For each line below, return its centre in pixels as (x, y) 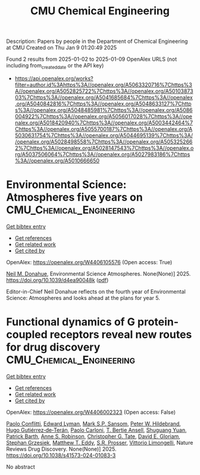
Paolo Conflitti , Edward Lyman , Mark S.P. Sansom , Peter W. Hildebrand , (94, 423)
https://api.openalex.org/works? (54, 78)
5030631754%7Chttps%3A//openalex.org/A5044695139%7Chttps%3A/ (104, 135)
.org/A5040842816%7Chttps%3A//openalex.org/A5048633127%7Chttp (103, 104)
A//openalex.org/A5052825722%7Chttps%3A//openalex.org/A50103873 (104, 91)
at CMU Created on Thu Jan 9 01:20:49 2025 (62, 48)
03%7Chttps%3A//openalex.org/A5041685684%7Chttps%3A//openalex (104, 97)
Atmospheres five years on (74, 197)
